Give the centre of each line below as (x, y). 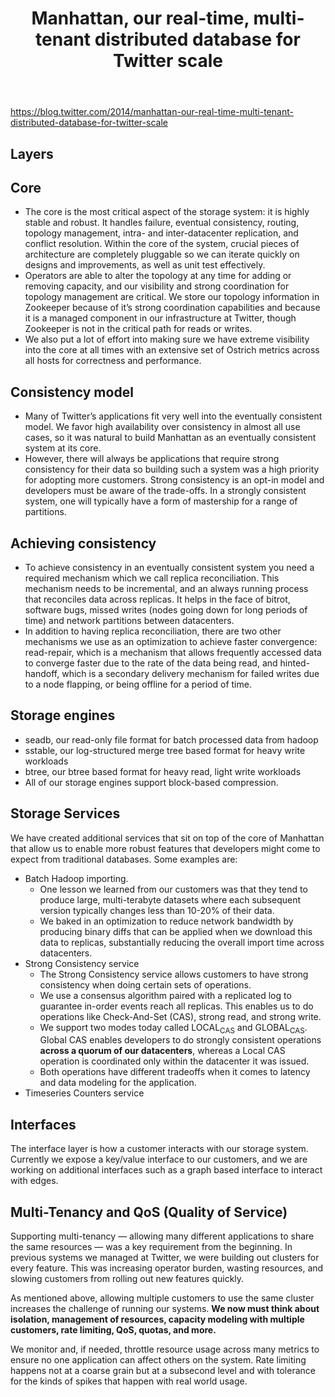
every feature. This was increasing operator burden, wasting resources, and (167, 1268)
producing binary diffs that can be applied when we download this (176, 931)
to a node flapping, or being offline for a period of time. (138, 684)
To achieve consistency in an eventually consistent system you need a (169, 568)
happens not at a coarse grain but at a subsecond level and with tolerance (163, 1371)
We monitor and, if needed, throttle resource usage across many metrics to (165, 1349)
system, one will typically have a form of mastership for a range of (161, 501)
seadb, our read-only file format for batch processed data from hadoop (171, 739)
